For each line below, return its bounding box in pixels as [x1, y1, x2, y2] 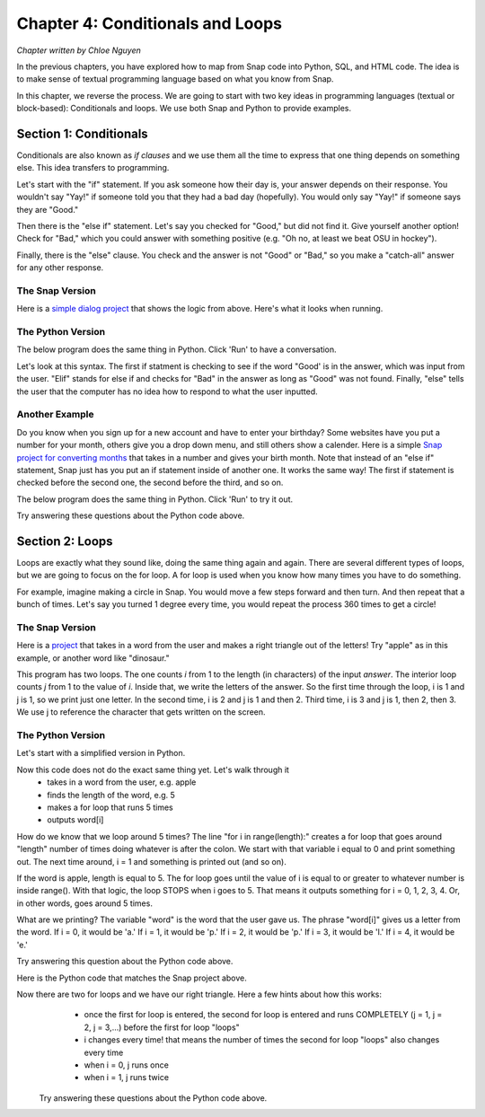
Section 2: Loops [16, 533, 113, 549]
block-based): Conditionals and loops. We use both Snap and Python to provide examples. [16, 103, 352, 114]
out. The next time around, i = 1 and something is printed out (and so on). [16, 856, 287, 866]
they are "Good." [16, 204, 79, 215]
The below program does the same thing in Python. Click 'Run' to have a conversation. [16, 344, 337, 355]
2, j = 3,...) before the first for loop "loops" [84, 1022, 240, 1033]
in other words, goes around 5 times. [16, 898, 153, 909]
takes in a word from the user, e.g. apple [47, 777, 197, 787]
